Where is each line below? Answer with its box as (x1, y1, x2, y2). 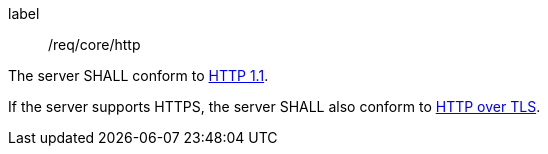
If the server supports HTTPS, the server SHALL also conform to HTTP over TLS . (8, 98, 541, 115)
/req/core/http (48, 36, 141, 53)
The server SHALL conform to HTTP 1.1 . (8, 67, 269, 84)
